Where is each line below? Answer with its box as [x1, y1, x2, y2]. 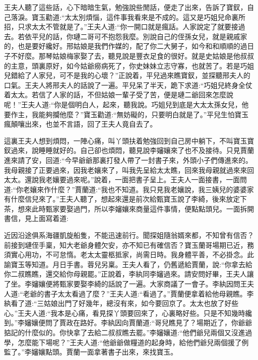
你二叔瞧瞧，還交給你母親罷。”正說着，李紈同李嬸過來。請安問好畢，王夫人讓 [4, 269, 254, 279]
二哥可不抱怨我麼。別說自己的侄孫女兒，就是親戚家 [80, 31, 247, 41]
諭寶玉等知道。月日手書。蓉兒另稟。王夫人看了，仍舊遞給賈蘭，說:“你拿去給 [4, 259, 253, 269]
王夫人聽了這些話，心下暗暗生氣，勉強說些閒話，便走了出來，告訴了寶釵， [4, 2, 247, 12]
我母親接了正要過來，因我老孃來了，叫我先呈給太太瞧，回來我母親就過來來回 [4, 164, 254, 175]
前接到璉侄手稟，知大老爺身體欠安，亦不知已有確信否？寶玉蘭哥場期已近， [4, 239, 247, 250]
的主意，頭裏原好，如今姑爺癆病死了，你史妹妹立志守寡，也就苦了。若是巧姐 [4, 60, 254, 71]
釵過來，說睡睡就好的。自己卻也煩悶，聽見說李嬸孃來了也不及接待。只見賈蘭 [4, 145, 254, 155]
